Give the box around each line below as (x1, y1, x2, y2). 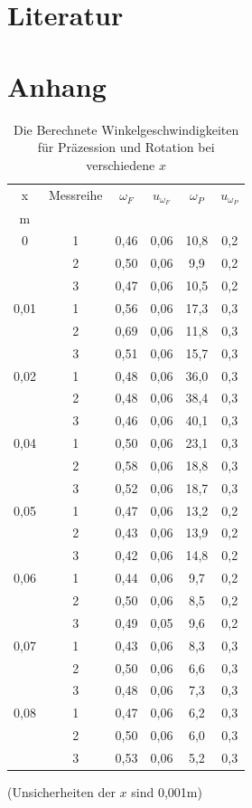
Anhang (7, 67, 107, 104)
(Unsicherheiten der (7, 782, 116, 801)
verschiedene (86, 155, 155, 174)
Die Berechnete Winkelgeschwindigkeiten (13, 119, 239, 138)
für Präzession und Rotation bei (37, 138, 215, 157)
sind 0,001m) (131, 782, 202, 801)
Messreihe (48, 185, 103, 204)
